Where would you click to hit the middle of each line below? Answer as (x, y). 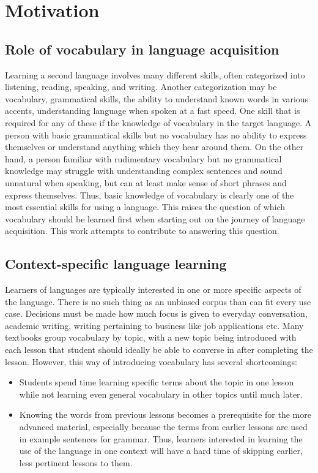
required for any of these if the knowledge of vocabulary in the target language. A (158, 122)
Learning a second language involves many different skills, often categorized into (155, 74)
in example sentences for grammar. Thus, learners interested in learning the (161, 438)
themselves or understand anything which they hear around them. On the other (154, 147)
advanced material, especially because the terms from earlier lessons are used (163, 427)
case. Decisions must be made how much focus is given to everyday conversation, (156, 313)
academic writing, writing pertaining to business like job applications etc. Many (154, 325)
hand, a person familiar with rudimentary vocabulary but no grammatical (143, 158)
